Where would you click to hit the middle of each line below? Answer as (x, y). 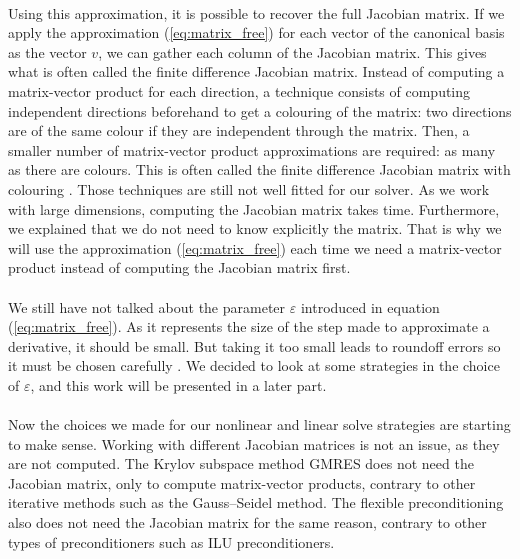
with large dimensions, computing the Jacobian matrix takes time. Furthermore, (254, 208)
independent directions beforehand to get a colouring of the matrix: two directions (260, 110)
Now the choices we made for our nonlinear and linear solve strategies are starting (259, 424)
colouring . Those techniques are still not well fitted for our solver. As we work (249, 188)
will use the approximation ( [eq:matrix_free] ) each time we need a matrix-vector (255, 247)
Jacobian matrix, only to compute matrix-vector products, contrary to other (242, 482)
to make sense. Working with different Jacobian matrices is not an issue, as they (254, 443)
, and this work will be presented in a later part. (178, 384)
